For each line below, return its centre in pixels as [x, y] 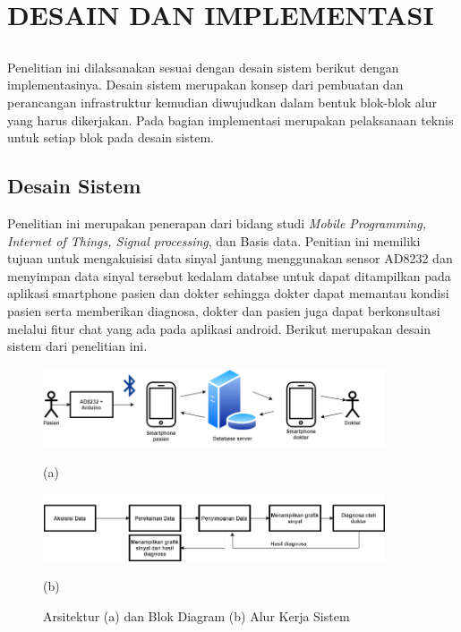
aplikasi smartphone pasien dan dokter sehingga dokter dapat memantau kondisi [228, 293]
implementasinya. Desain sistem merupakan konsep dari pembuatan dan [205, 85]
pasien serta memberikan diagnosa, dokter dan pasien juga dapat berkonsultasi [224, 310]
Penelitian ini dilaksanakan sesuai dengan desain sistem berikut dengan [203, 67]
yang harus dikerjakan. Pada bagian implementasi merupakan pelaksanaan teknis [230, 120]
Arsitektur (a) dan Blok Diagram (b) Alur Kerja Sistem [196, 615]
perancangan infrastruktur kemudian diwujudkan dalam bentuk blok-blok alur [222, 102]
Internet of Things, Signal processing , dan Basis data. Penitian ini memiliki [214, 240]
